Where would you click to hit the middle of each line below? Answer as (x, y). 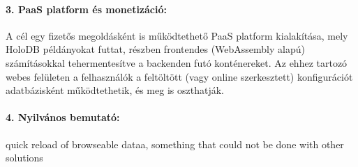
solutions (24, 158)
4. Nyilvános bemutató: (63, 117)
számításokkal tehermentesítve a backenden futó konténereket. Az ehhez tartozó (177, 62)
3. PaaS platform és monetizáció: (86, 9)
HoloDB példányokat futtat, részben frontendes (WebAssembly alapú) (155, 49)
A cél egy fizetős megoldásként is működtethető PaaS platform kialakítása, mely (177, 35)
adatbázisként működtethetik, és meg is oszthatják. (115, 90)
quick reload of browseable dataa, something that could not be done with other (175, 144)
